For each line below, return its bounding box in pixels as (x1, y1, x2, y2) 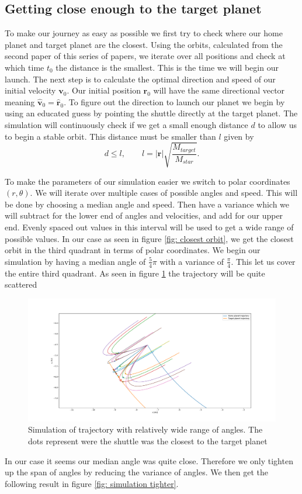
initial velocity (5, 84, 56, 96)
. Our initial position (67, 84, 141, 96)
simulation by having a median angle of (5, 255, 146, 267)
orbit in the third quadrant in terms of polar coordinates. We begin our (5, 244, 261, 256)
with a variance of (159, 255, 224, 267)
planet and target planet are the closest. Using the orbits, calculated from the (5, 38, 283, 50)
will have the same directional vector (153, 84, 285, 96)
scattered (5, 278, 37, 291)
